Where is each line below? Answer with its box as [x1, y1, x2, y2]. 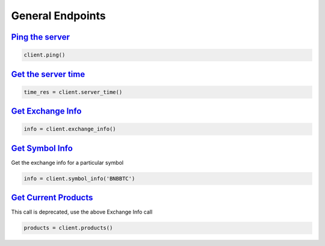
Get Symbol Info [11, 143, 73, 153]
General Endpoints [11, 9, 106, 22]
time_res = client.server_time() [23, 88, 123, 96]
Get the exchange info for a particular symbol [11, 159, 123, 166]
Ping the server [11, 32, 70, 42]
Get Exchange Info [11, 106, 82, 117]
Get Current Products [11, 192, 93, 203]
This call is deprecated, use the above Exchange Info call [11, 208, 153, 216]
